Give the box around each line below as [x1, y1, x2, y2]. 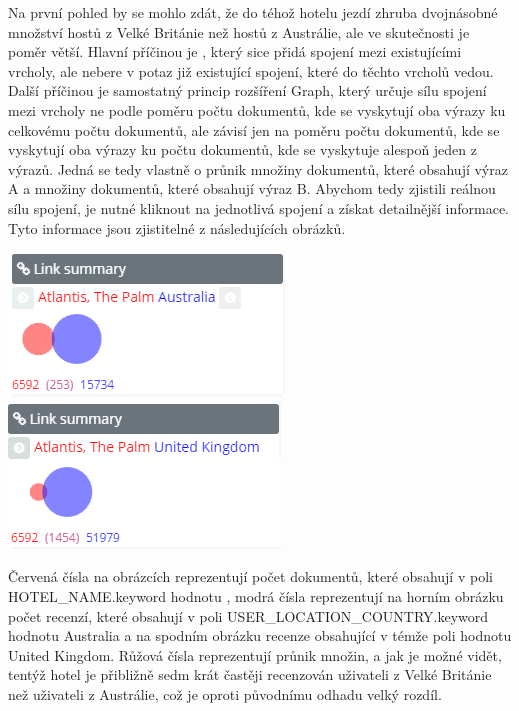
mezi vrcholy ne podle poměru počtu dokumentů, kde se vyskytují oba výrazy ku [8, 99, 506, 120]
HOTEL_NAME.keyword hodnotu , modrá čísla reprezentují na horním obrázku [8, 585, 504, 606]
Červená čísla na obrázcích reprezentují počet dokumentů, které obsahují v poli [8, 566, 493, 587]
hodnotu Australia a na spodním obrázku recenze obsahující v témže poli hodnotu [8, 625, 512, 646]
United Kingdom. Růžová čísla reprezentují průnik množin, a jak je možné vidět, [8, 644, 502, 665]
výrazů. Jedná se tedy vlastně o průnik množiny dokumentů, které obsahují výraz [8, 158, 508, 179]
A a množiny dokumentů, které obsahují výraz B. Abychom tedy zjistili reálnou [8, 178, 496, 199]
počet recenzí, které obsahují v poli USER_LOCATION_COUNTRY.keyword [8, 605, 489, 626]
